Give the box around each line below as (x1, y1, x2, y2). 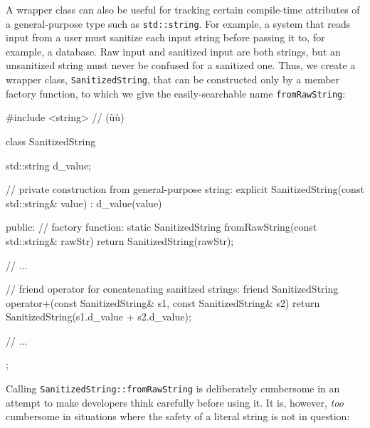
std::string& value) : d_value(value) (6, 195, 162, 210)
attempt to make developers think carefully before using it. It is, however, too (6, 395, 344, 409)
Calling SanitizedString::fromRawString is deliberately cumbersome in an (6, 381, 340, 396)
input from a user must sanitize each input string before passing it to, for (6, 30, 325, 45)
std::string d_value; (6, 157, 91, 172)
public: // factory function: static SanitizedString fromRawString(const (6, 219, 317, 234)
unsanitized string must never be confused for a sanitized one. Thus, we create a (6, 58, 356, 73)
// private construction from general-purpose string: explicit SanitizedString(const (6, 182, 364, 197)
